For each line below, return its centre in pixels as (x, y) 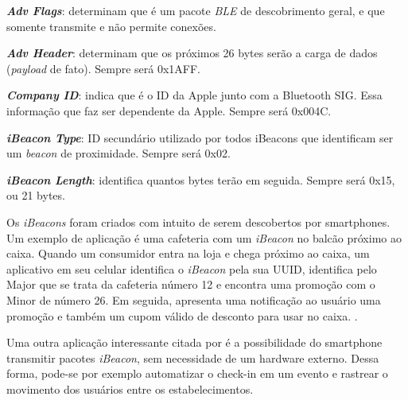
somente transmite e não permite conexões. (111, 26)
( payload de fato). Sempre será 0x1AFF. (104, 68)
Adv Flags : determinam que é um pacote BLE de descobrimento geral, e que (196, 10)
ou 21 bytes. (36, 195)
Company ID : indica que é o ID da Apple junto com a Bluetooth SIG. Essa (194, 95)
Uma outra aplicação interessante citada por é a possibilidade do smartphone (194, 342)
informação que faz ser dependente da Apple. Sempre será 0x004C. (169, 110)
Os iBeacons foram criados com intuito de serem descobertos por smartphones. (198, 221)
